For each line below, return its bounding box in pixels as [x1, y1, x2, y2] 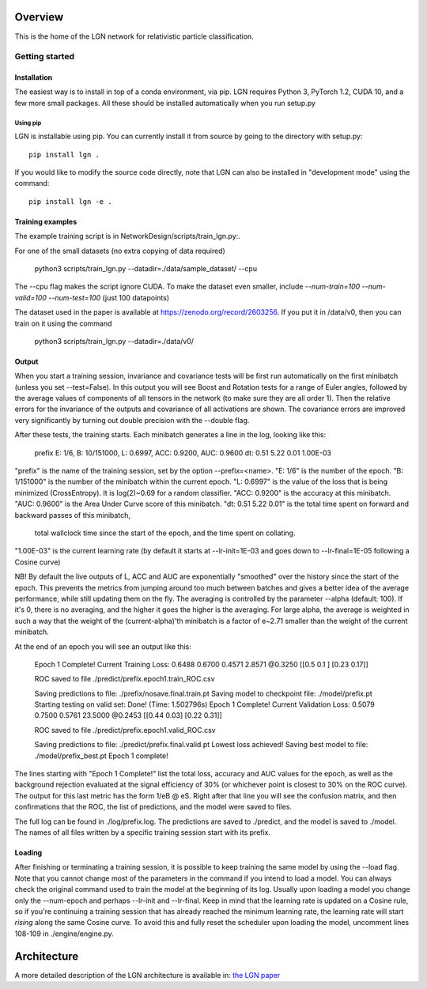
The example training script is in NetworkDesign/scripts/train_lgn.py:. [14, 232, 240, 241]
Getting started [14, 51, 75, 62]
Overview [14, 10, 64, 24]
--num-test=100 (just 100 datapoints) [48, 293, 170, 302]
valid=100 [14, 293, 47, 302]
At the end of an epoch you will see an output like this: [14, 641, 191, 651]
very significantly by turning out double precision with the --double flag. [14, 415, 250, 425]
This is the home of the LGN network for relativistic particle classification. [14, 32, 255, 41]
